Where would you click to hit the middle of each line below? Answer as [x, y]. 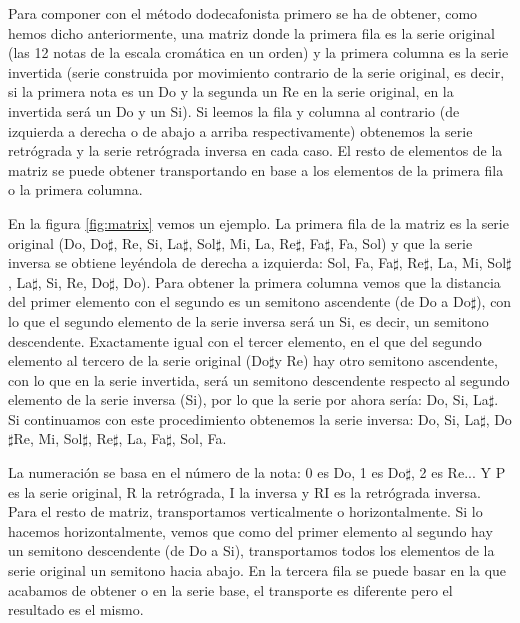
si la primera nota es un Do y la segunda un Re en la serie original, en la [231, 91]
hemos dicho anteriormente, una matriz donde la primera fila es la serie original [251, 32]
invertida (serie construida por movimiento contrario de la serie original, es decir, [256, 71]
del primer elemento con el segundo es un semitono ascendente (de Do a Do [239, 301]
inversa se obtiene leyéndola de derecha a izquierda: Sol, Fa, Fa [201, 262]
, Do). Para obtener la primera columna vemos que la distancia [307, 281]
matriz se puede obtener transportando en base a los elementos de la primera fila [256, 169]
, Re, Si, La [148, 242]
